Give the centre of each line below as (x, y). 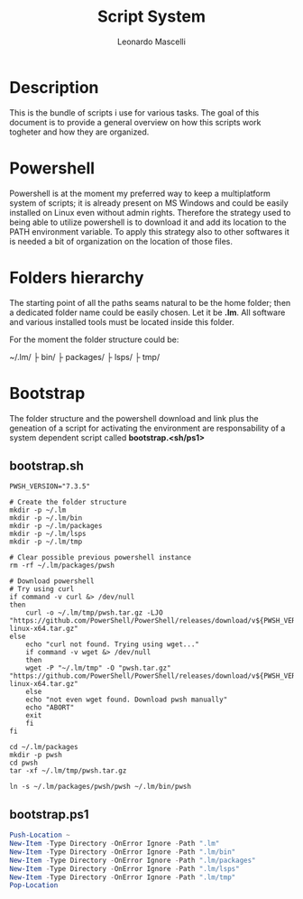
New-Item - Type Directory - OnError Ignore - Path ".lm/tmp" (123, 877)
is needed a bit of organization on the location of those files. (121, 241)
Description (54, 87)
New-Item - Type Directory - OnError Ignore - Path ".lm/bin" (123, 852)
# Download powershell (52, 581)
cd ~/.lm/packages (44, 747)
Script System (151, 17)
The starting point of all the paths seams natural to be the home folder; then (150, 302)
